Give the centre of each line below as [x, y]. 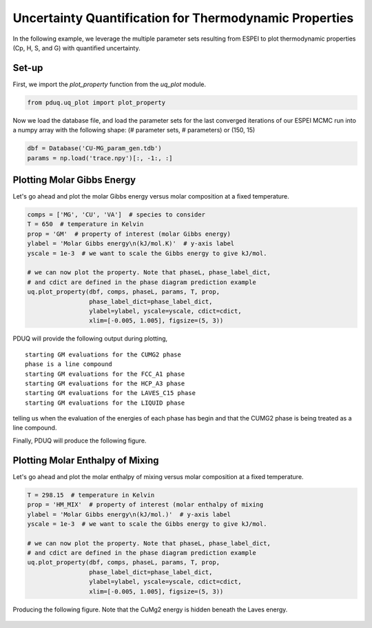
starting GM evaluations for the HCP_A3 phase [105, 383]
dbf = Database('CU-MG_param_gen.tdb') [94, 149]
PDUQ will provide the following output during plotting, [90, 338]
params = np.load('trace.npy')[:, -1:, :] [100, 158]
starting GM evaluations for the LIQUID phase [105, 403]
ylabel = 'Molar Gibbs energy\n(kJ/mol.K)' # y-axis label [131, 244]
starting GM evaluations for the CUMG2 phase [103, 354]
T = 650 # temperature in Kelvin [85, 224]
